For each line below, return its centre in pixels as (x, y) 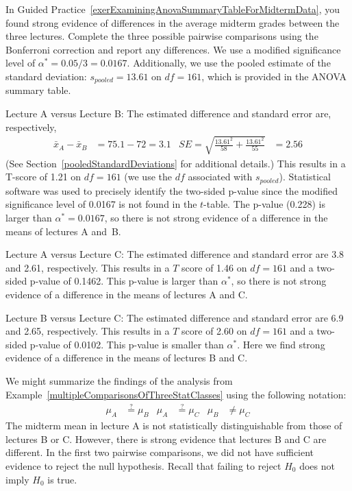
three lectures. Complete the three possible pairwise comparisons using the (162, 36)
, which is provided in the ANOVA (274, 76)
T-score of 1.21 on (43, 177)
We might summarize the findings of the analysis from (119, 380)
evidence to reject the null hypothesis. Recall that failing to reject (143, 465)
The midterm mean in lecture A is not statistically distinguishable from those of (174, 426)
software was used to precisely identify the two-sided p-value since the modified (172, 190)
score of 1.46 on (214, 267)
